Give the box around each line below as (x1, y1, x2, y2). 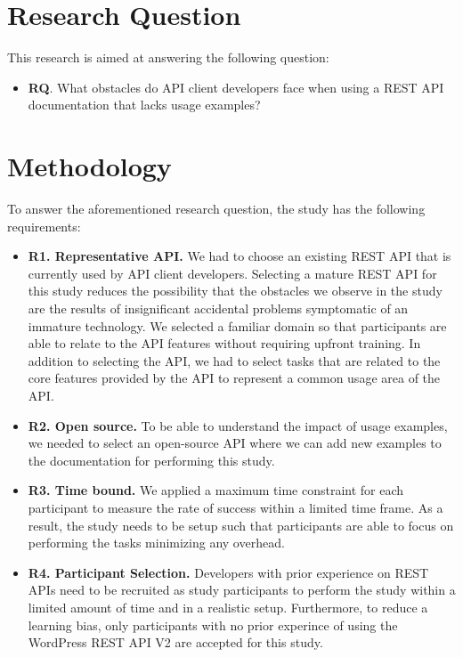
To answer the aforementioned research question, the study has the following (7, 199, 426, 218)
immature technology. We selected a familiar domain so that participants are (28, 316, 447, 335)
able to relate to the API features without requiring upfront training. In (28, 334, 421, 353)
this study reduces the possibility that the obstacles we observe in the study (28, 281, 443, 300)
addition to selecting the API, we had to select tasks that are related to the (28, 351, 441, 369)
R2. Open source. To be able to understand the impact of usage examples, (28, 416, 448, 434)
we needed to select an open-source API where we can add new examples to (28, 434, 442, 452)
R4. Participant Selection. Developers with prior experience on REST (28, 563, 429, 581)
